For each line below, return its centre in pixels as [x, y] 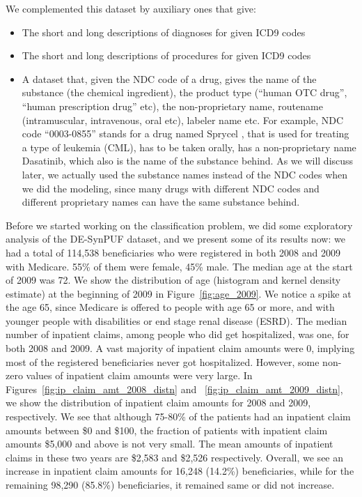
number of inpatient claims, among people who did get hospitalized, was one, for [178, 334]
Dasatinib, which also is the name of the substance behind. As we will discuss [188, 161]
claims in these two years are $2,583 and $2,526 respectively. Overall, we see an [175, 457]
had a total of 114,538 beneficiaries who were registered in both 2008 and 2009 [173, 252]
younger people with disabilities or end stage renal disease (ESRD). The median [176, 320]
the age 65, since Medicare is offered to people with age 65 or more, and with [170, 307]
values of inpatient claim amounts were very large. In [139, 375]
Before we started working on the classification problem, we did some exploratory [179, 225]
